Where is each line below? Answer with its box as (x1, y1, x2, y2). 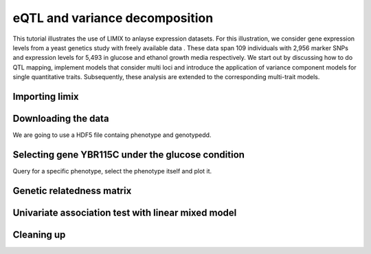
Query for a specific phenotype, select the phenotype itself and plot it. (12, 167, 212, 175)
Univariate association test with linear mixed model (12, 207, 237, 218)
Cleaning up (12, 229, 66, 240)
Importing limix (12, 90, 79, 103)
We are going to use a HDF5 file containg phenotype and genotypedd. (12, 131, 212, 139)
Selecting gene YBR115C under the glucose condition (12, 149, 245, 160)
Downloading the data (12, 112, 109, 124)
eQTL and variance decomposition (12, 10, 214, 25)
